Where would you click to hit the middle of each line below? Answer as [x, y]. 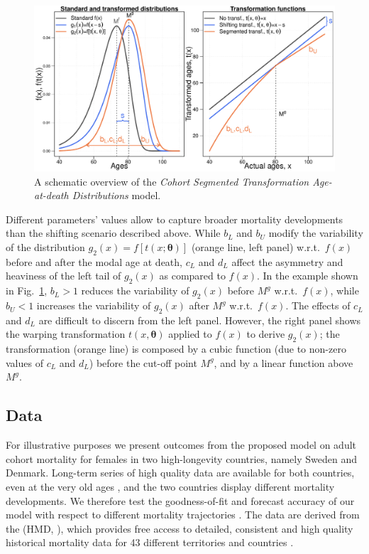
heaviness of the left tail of [64, 276]
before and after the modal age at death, [94, 261]
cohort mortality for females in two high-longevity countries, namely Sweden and [181, 458]
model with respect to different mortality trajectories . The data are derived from [183, 515]
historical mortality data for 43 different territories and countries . [150, 542]
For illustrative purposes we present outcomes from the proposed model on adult [181, 445]
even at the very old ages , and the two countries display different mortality [170, 487]
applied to [190, 334]
